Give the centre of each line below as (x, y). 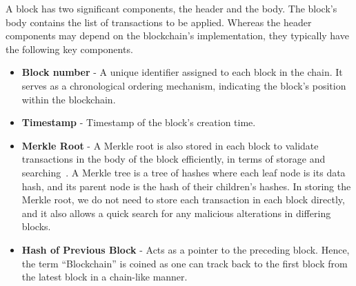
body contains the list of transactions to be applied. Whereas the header (159, 22)
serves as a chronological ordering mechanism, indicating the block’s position (184, 85)
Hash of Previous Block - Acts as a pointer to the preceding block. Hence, (186, 249)
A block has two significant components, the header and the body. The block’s (171, 8)
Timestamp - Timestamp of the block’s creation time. (139, 122)
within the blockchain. (69, 99)
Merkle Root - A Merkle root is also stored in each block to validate (170, 145)
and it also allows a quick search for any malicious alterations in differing (176, 213)
